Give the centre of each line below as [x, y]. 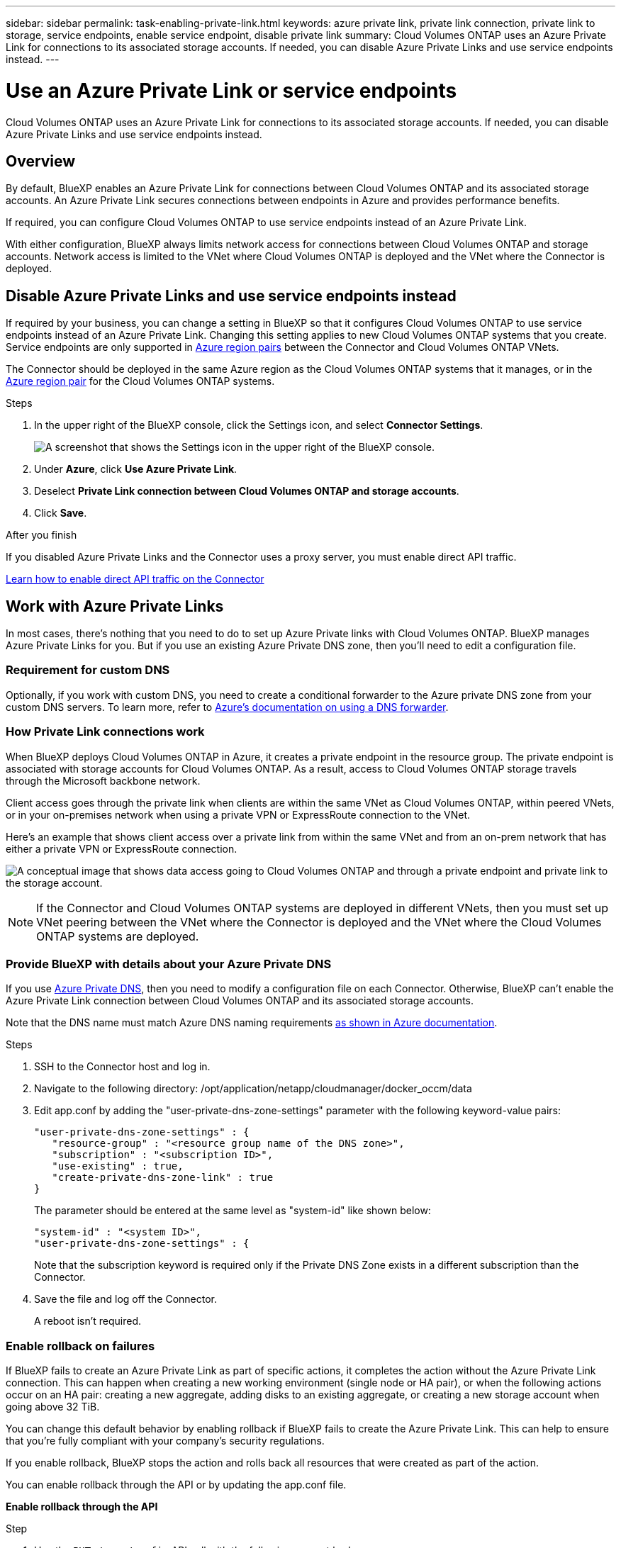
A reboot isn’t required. [88, 1321]
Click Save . [61, 513]
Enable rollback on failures [80, 1346]
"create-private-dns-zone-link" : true [163, 1178]
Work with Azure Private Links [115, 606]
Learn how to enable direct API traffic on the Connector [135, 579]
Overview [41, 161]
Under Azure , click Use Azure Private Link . [136, 469]
